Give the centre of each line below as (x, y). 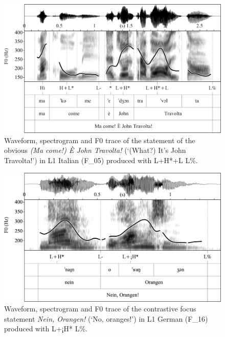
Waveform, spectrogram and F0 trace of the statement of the (100, 140)
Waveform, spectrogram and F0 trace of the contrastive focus (100, 309)
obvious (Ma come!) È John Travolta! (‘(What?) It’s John (95, 150)
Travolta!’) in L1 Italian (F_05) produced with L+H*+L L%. (101, 160)
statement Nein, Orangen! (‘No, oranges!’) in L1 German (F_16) (106, 318)
